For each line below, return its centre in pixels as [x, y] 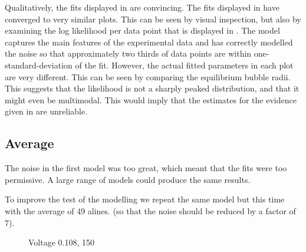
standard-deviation [39, 65]
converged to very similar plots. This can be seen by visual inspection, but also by [153, 19]
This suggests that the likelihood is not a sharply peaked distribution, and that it [152, 88]
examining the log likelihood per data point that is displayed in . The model [142, 30]
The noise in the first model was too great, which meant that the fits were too [146, 168]
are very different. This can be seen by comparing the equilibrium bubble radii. [148, 76]
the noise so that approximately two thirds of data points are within [128, 53]
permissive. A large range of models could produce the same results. [128, 179]
